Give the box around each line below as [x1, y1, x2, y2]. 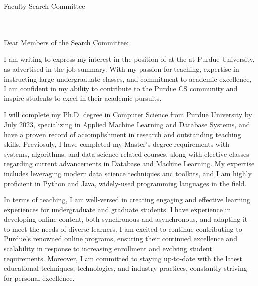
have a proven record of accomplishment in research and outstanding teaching [4, 129, 241, 139]
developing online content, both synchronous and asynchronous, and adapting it [4, 214, 248, 224]
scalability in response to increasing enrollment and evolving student [4, 243, 212, 254]
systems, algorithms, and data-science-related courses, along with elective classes [4, 148, 249, 159]
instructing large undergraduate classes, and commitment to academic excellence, [4, 73, 252, 84]
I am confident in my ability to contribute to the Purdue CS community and [4, 83, 238, 94]
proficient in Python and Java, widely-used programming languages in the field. [4, 178, 247, 188]
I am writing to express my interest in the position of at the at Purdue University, [4, 54, 255, 64]
